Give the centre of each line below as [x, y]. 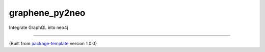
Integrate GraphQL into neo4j [39, 27]
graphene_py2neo [47, 13]
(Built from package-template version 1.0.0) [53, 43]
